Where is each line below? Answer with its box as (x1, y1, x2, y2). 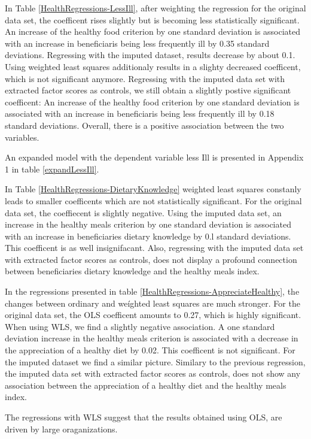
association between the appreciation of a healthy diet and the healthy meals (5, 379, 286, 391)
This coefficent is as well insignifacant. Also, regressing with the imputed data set (5, 241, 304, 254)
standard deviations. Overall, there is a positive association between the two (5, 119, 284, 131)
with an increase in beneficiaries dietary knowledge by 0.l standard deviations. (5, 229, 291, 242)
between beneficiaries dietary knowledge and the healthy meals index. (5, 265, 260, 277)
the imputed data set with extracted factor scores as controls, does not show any (5, 367, 301, 380)
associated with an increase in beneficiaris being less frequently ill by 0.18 (5, 107, 275, 120)
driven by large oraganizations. (5, 422, 118, 435)
